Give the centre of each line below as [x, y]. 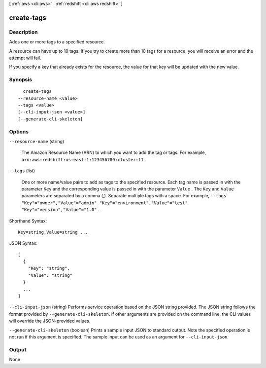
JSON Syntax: [23, 243]
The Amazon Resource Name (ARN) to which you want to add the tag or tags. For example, [114, 152]
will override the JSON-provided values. [50, 321]
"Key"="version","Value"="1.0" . [60, 210]
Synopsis [20, 80]
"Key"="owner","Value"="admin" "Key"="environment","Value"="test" [105, 203]
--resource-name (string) [37, 141]
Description [23, 32]
